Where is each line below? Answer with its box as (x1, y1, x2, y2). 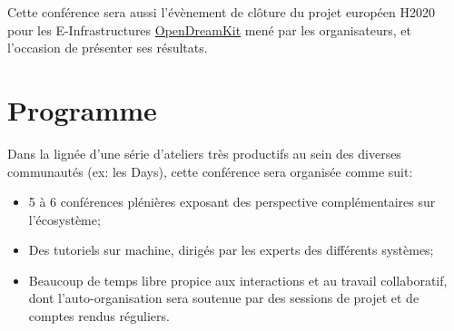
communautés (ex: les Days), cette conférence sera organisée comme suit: (7, 161, 413, 180)
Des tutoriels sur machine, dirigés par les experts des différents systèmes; (28, 240, 434, 259)
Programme (7, 91, 157, 128)
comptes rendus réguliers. (28, 307, 170, 326)
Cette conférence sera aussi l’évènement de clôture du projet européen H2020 (7, 3, 435, 21)
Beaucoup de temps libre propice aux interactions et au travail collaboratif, (28, 270, 448, 289)
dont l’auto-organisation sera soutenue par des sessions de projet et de (28, 288, 419, 307)
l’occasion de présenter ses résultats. (7, 38, 208, 57)
